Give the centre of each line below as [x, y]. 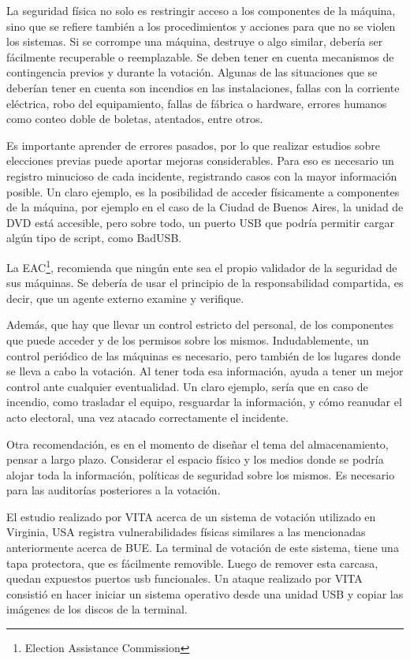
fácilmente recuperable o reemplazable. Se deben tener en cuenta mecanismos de [200, 56]
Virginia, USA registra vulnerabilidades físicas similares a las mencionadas [186, 532]
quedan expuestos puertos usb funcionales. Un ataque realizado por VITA [184, 578]
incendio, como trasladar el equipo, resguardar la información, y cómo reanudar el [204, 402]
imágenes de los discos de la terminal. [97, 609]
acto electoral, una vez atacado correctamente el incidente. [147, 417]
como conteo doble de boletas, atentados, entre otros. [135, 119]
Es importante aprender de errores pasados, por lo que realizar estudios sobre [194, 145]
